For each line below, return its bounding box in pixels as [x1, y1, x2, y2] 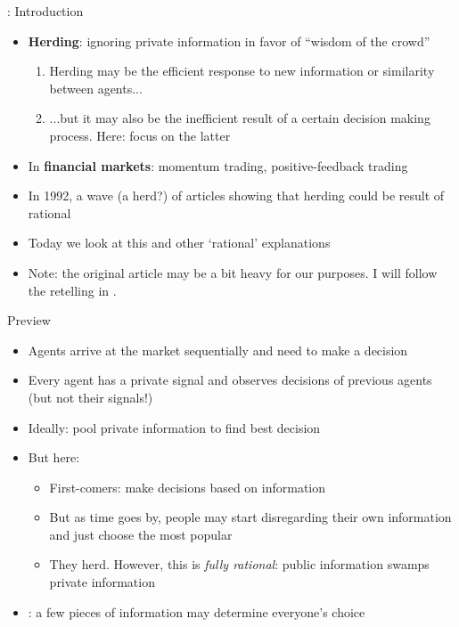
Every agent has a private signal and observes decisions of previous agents [28, 370, 432, 389]
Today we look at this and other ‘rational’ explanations [28, 233, 331, 252]
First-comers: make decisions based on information [49, 477, 326, 496]
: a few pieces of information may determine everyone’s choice [28, 602, 365, 621]
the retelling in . [28, 281, 117, 299]
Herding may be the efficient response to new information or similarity [49, 61, 435, 80]
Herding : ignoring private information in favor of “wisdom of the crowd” [28, 31, 430, 50]
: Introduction [7, 2, 84, 20]
